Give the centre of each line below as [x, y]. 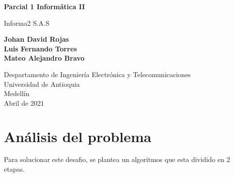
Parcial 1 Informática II [45, 6]
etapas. [14, 169]
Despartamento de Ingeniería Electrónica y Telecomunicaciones [97, 74]
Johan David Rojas [37, 39]
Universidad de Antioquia [42, 84]
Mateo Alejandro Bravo [44, 58]
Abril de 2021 [24, 103]
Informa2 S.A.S [27, 23]
